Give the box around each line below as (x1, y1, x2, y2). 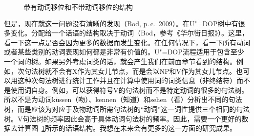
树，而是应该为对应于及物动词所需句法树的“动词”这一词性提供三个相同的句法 (4, 103, 250, 114)
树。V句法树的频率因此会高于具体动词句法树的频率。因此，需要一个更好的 (4, 113, 242, 123)
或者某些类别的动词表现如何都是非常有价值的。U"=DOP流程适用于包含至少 (4, 47, 244, 57)
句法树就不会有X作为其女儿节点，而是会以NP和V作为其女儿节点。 (24, 66, 236, 76)
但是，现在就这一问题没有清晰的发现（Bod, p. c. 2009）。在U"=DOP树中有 (4, 18, 238, 28)
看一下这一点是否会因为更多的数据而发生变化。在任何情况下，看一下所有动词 (4, 37, 250, 47)
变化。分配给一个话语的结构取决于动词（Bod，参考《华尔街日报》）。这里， (10, 28, 249, 38)
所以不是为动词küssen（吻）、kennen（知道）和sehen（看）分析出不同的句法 (4, 94, 242, 104)
